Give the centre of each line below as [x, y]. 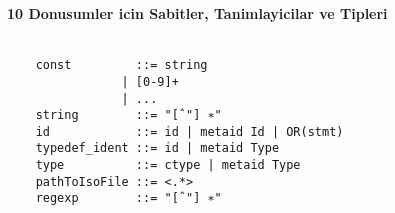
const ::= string [121, 65]
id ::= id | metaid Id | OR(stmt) [189, 131]
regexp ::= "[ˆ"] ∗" [128, 198]
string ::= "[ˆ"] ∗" [128, 115]
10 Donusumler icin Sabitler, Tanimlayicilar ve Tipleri [197, 13]
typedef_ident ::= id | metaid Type [157, 148]
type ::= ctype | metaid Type [168, 165]
